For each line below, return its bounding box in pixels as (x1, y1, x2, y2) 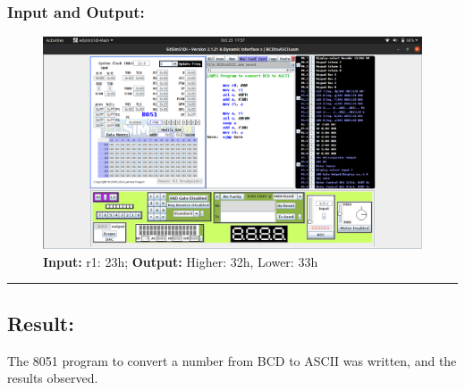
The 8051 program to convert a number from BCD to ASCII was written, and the (7, 351, 457, 369)
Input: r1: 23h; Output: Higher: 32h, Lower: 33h (43, 252, 318, 270)
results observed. (7, 369, 98, 387)
